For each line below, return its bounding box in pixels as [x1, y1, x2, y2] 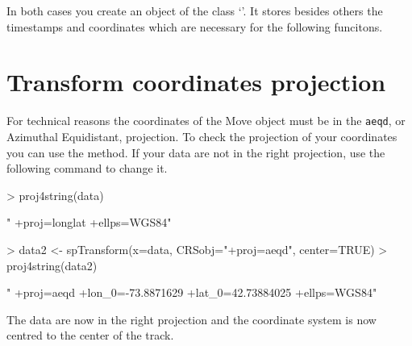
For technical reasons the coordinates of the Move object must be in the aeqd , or [6, 112, 406, 129]
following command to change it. [6, 160, 168, 177]
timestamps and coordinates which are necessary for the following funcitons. [6, 18, 383, 35]
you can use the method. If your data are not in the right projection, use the [6, 144, 385, 160]
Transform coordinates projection [6, 65, 386, 98]
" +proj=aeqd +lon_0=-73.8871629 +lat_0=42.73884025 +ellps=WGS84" [6, 284, 377, 301]
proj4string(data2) [6, 256, 98, 273]
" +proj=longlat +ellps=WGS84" [6, 214, 172, 231]
